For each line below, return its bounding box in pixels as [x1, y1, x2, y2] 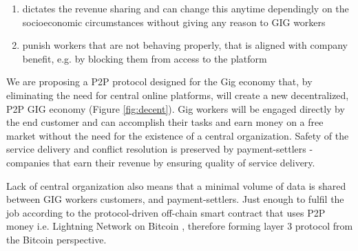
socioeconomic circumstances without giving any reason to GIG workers [22, 14, 326, 29]
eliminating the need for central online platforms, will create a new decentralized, [6, 87, 349, 102]
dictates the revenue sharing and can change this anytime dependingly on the [22, 1, 349, 15]
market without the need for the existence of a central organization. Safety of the [6, 128, 349, 142]
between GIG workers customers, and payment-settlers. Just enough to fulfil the [6, 192, 344, 206]
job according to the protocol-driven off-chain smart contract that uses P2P [6, 205, 326, 219]
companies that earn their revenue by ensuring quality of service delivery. [6, 155, 315, 169]
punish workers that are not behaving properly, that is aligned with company [22, 38, 348, 52]
